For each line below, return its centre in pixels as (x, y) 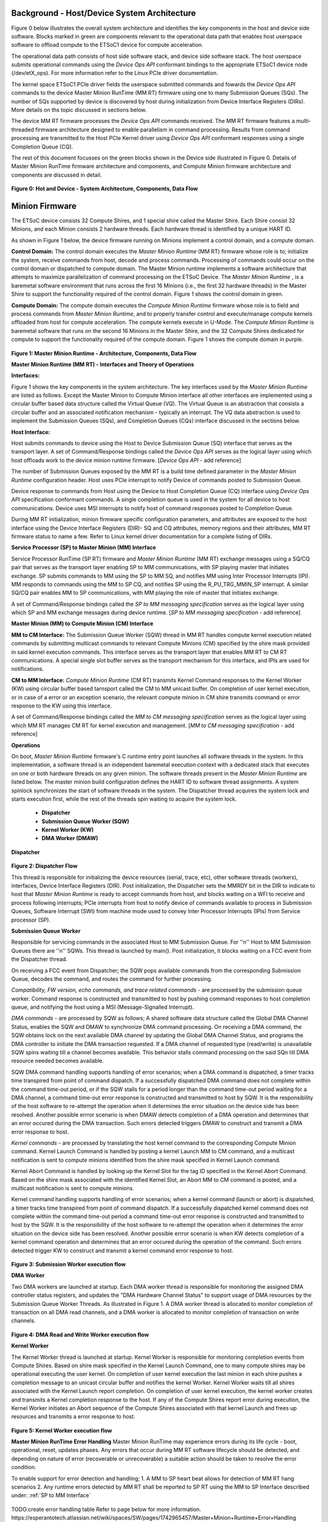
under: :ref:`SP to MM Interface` (51, 1495)
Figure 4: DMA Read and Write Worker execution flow (80, 1334)
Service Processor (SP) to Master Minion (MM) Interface (84, 547)
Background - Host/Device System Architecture (104, 13)
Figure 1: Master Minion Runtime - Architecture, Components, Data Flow (104, 353)
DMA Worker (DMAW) (70, 838)
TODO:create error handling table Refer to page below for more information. (106, 1509)
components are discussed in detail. (56, 175)
